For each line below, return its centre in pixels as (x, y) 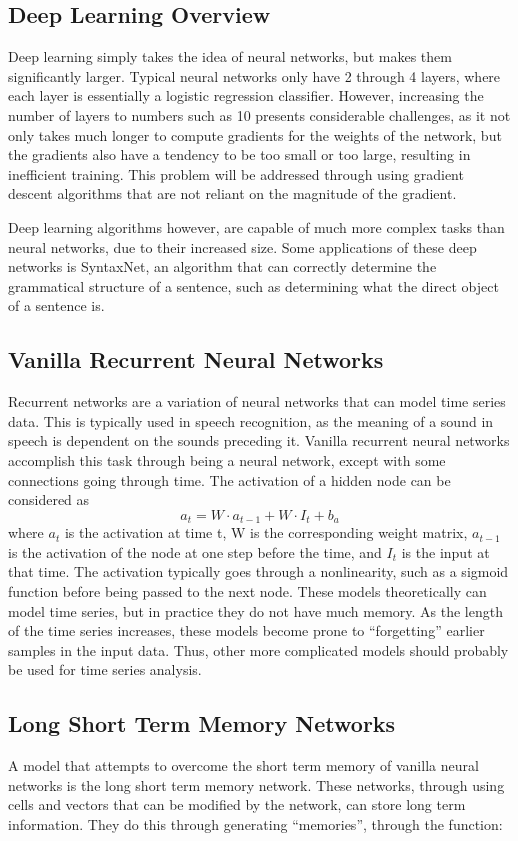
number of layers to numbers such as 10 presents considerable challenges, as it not (259, 114)
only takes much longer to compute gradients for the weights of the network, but (255, 134)
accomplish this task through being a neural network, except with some (227, 459)
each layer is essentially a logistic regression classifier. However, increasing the (246, 95)
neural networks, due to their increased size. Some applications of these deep (242, 246)
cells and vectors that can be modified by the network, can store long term (237, 804)
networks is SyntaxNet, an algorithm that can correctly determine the (222, 266)
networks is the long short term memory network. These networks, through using (256, 784)
